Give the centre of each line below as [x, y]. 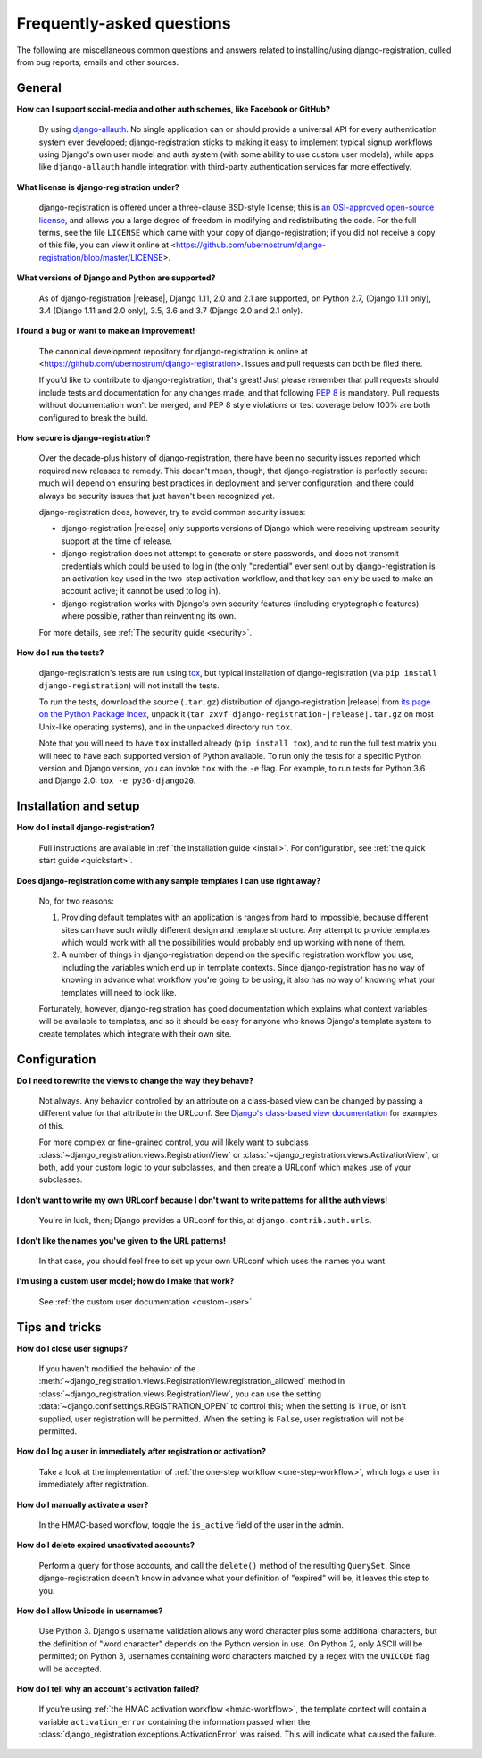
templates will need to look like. [119, 992]
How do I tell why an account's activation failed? [108, 1688]
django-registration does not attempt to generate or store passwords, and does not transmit [230, 554]
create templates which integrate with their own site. [135, 1033]
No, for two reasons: [77, 901]
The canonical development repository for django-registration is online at [173, 351]
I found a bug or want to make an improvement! [106, 331]
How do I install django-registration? [86, 828]
